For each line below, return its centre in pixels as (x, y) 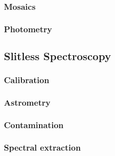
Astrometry (27, 102)
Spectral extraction (42, 147)
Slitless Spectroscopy (57, 56)
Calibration (27, 80)
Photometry (28, 29)
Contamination (34, 125)
